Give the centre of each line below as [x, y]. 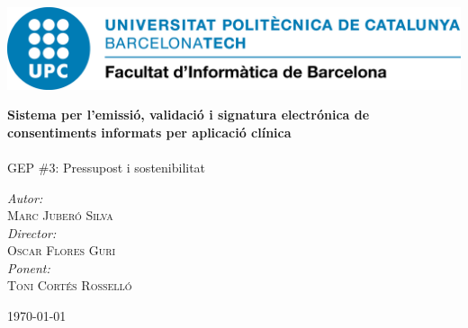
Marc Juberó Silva [60, 215]
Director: [32, 232]
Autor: [25, 197]
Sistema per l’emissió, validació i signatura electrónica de [189, 115]
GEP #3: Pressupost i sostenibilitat [107, 167]
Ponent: [29, 267]
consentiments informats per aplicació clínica [149, 132]
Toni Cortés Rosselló [70, 285]
